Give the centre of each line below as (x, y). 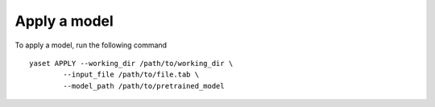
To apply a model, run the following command (91, 45)
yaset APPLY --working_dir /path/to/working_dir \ (131, 63)
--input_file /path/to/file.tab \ (131, 75)
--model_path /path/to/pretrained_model (144, 86)
